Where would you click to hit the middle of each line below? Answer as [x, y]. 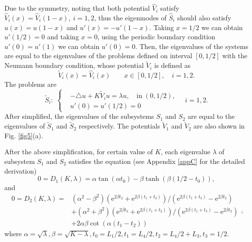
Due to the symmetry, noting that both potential [77, 8]
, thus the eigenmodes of [130, 18]
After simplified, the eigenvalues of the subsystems [79, 116]
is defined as [173, 65]
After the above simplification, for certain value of [79, 152]
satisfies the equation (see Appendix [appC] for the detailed [157, 161]
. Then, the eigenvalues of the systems [192, 46]
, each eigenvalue [186, 152]
